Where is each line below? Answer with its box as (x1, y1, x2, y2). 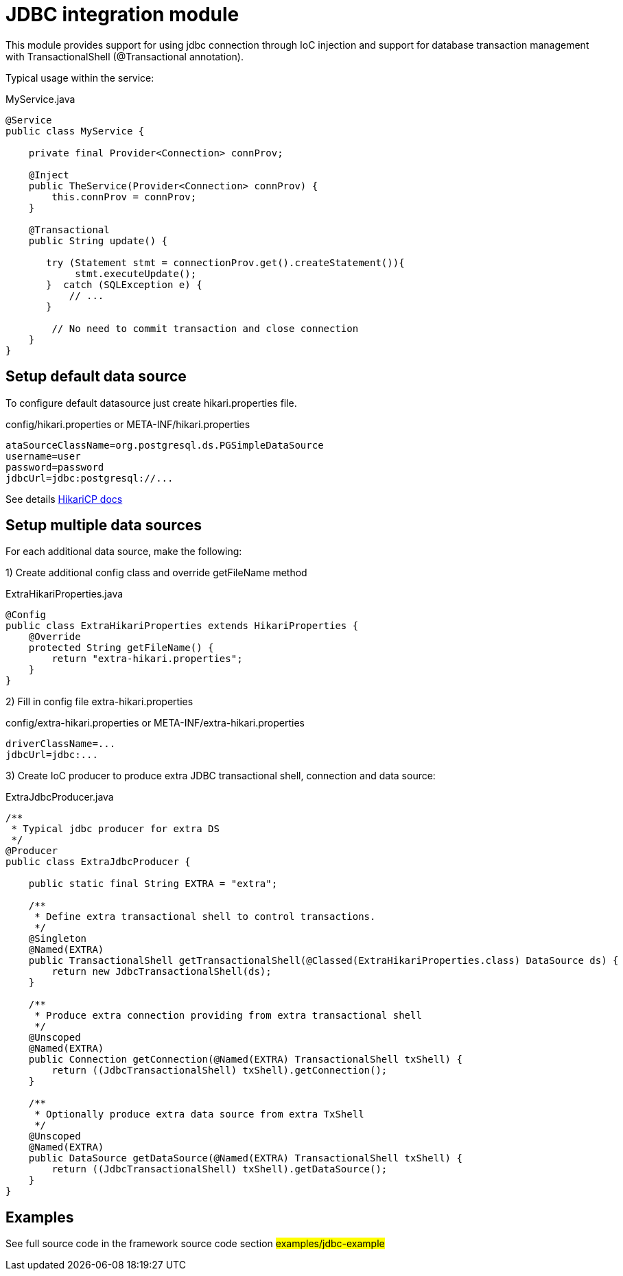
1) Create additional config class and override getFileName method (5, 567, 307, 579)
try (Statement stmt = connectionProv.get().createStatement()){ (46, 257, 405, 268)
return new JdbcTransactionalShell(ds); (51, 966, 272, 978)
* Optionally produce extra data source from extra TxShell (34, 1109, 364, 1120)
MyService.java (5, 93, 75, 105)
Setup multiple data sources (5, 517, 202, 534)
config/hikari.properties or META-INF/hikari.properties (5, 418, 250, 430)
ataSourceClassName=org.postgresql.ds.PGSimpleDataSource (5, 439, 324, 451)
